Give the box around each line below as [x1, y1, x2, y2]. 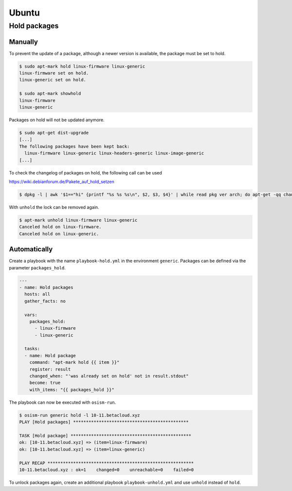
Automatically [9, 245, 53, 253]
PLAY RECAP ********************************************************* [19, 460, 194, 466]
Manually [9, 38, 38, 46]
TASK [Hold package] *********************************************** [19, 433, 192, 438]
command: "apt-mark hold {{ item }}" [29, 359, 120, 365]
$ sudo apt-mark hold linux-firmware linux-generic [19, 63, 146, 69]
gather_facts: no [24, 298, 66, 304]
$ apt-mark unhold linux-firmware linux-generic [19, 217, 138, 223]
